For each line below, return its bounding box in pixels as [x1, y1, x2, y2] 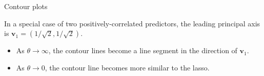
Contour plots [4, 1, 48, 11]
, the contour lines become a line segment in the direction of [48, 45, 237, 56]
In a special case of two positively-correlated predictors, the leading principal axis [4, 18, 260, 28]
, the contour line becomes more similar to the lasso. [45, 62, 210, 72]
